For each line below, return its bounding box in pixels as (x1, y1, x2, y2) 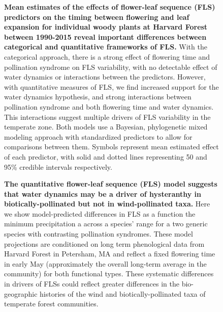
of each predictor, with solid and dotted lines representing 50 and (4, 151, 207, 162)
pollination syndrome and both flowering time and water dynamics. (4, 101, 214, 112)
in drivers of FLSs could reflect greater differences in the (4, 278, 180, 289)
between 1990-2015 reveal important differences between (4, 31, 207, 42)
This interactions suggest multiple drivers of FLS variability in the (4, 111, 211, 122)
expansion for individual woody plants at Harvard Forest (4, 21, 208, 32)
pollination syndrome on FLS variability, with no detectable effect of (4, 61, 217, 72)
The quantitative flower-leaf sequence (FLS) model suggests (4, 178, 217, 189)
